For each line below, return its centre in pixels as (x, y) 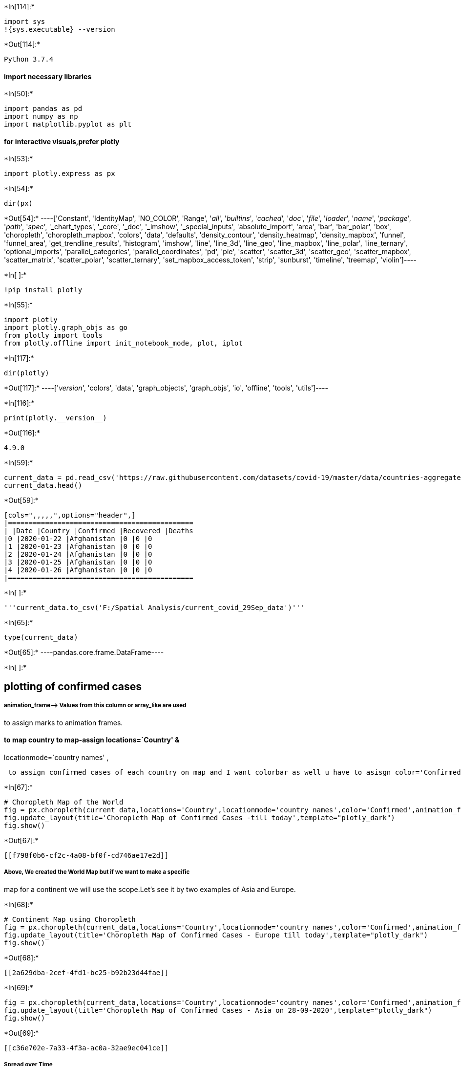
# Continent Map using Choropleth (70, 919)
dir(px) (19, 204)
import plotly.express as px (60, 174)
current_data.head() (43, 486)
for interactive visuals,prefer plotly (62, 141)
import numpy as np (41, 117)
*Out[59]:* (21, 500)
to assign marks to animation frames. (63, 722)
